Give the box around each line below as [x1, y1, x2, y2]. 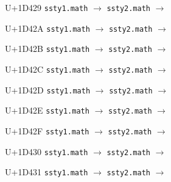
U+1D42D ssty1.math [5, 83, 91, 96]
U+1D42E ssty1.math [5, 104, 89, 117]
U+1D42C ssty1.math [5, 62, 90, 75]
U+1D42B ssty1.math [5, 42, 90, 55]
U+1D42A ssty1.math [5, 21, 90, 34]
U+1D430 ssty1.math [5, 145, 88, 158]
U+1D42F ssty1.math [5, 124, 89, 137]
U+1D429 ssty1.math [5, 1, 88, 13]
